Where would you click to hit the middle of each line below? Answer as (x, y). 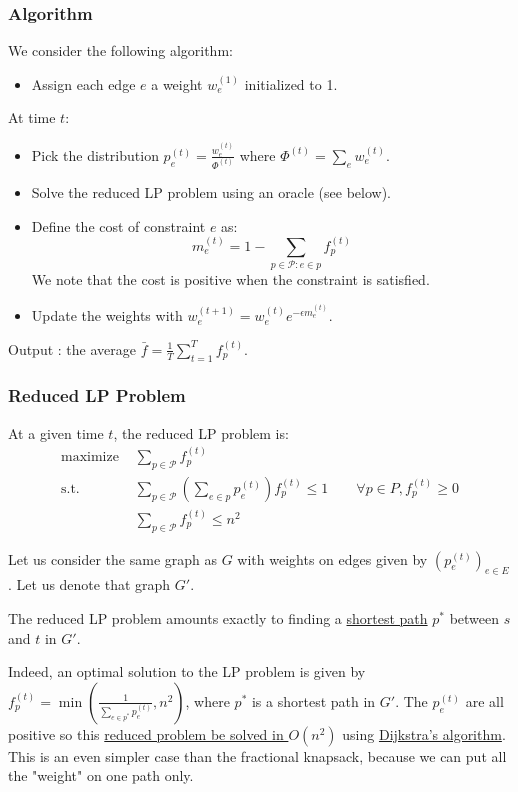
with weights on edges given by (332, 558)
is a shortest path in (313, 700)
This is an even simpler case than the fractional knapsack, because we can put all (257, 755)
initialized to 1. (291, 83)
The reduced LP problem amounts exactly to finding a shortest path (218, 617)
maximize (90, 457)
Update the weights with (107, 315)
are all (484, 700)
